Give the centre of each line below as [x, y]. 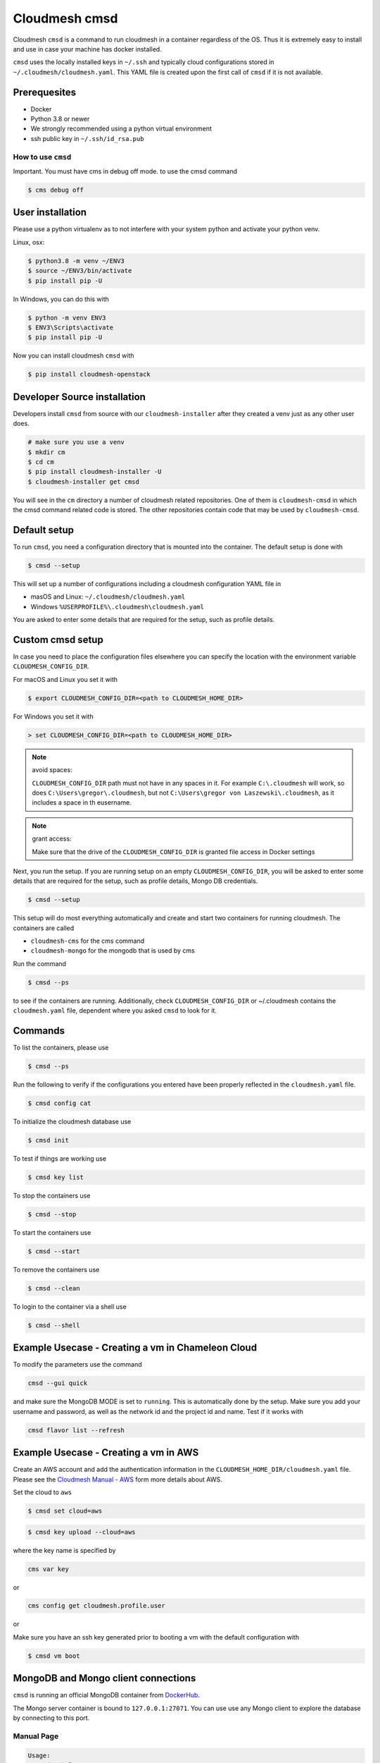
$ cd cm [41, 462]
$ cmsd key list [56, 1177]
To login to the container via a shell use [70, 1306]
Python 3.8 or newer [60, 119]
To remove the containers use [56, 1269]
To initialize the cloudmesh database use [72, 1122]
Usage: [39, 1755]
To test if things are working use [60, 1159]
